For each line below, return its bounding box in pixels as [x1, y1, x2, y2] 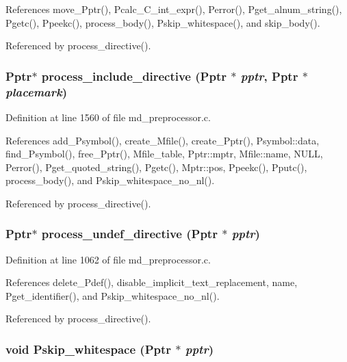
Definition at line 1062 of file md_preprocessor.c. [5, 252, 211, 266]
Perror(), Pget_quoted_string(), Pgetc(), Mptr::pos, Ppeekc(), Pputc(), [5, 159, 307, 174]
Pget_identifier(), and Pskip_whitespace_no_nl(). [5, 288, 220, 302]
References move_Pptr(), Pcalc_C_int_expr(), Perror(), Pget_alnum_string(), [5, 2, 342, 16]
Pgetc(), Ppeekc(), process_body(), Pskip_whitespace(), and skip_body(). [5, 15, 320, 29]
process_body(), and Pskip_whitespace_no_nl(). [5, 173, 215, 188]
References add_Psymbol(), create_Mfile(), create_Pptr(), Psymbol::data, [5, 133, 320, 147]
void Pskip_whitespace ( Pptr [5, 341, 172, 357]
